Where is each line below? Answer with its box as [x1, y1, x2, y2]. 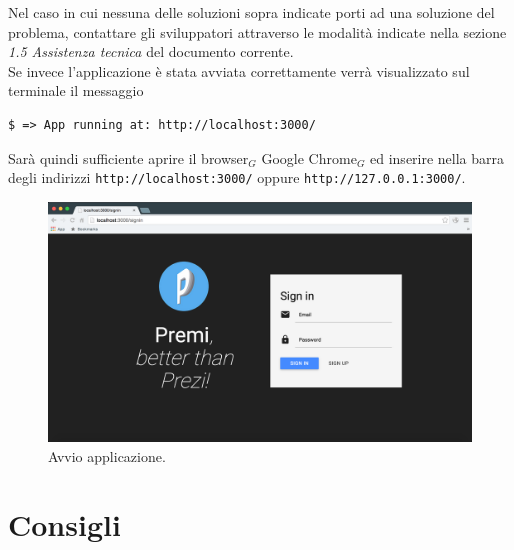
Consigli [8, 504, 121, 545]
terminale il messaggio [8, 80, 144, 101]
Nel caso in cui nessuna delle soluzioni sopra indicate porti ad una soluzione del [8, 2, 495, 22]
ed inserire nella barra [370, 147, 505, 168]
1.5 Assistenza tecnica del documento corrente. [8, 41, 294, 62]
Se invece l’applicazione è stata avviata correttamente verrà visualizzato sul [8, 60, 470, 81]
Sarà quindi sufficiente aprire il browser [8, 147, 249, 168]
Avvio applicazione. [48, 445, 166, 466]
